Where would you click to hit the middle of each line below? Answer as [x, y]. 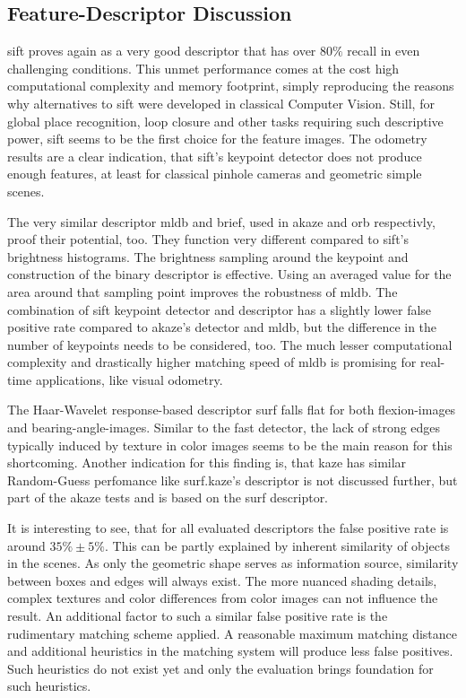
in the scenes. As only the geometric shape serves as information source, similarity [233, 563]
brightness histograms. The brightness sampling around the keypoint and [208, 256]
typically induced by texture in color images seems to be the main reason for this [230, 445]
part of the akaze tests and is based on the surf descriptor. [168, 497]
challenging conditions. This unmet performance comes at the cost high [203, 68]
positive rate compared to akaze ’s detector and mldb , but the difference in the [222, 327]
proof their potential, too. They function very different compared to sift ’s [208, 239]
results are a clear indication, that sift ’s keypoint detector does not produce [215, 156]
